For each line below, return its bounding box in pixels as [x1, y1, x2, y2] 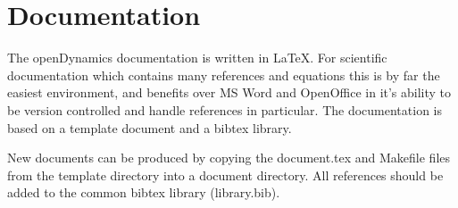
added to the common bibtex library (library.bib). [7, 183, 280, 202]
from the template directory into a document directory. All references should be [7, 165, 444, 184]
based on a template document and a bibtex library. [7, 118, 292, 137]
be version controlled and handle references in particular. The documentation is [7, 100, 442, 119]
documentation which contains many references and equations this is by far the [7, 65, 440, 84]
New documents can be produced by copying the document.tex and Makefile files [7, 148, 451, 167]
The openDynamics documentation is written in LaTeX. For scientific [7, 48, 387, 67]
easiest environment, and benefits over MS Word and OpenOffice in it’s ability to [7, 83, 452, 102]
